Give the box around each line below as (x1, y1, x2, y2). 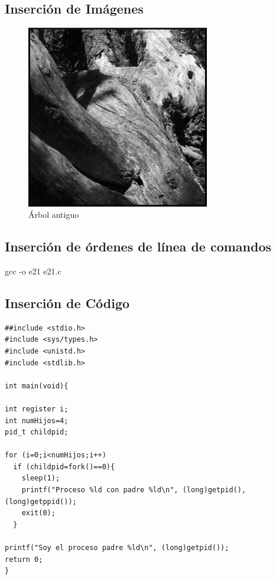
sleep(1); (21, 474, 60, 483)
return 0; (5, 555, 43, 564)
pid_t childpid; (5, 428, 69, 437)
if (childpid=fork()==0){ (13, 462, 115, 471)
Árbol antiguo (28, 208, 79, 221)
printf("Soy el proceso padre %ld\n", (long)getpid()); (5, 544, 229, 552)
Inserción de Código (5, 293, 130, 312)
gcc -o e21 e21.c (5, 264, 61, 277)
